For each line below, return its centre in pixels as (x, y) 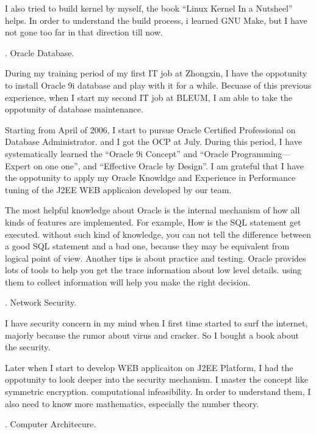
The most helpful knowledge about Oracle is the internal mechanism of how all (153, 210)
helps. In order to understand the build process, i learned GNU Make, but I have (156, 20)
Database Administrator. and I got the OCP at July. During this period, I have (153, 142)
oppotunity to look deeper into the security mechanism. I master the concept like (156, 379)
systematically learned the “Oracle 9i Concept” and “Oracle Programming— (148, 153)
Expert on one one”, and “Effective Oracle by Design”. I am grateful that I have (154, 165)
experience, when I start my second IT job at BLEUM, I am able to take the (149, 97)
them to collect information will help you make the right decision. (128, 281)
